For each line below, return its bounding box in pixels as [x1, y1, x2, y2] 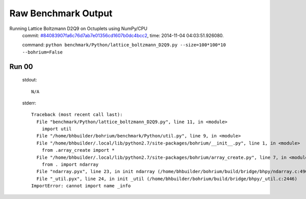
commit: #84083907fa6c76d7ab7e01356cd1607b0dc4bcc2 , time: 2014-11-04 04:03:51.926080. [22, 32, 224, 38]
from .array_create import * [41, 148, 115, 153]
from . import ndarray [41, 162, 99, 167]
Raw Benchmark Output [9, 8, 113, 19]
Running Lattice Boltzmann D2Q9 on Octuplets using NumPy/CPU [9, 25, 148, 32]
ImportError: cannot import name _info [31, 183, 131, 189]
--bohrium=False [22, 49, 63, 55]
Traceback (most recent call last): [31, 112, 123, 118]
